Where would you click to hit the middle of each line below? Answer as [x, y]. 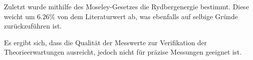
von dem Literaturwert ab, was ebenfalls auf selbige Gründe [148, 16]
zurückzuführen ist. [33, 26]
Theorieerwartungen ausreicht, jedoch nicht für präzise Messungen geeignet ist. [123, 52]
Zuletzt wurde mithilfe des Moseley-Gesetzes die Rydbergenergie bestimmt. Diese [126, 6]
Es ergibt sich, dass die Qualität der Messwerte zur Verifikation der [106, 42]
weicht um [19, 16]
